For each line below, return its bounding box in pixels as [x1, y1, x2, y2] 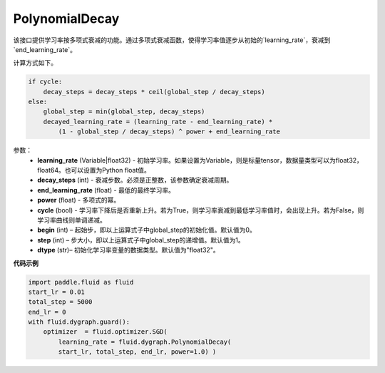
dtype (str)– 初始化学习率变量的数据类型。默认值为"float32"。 [37, 246, 220, 255]
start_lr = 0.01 [28, 287, 86, 296]
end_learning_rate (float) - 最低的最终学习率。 [37, 185, 175, 194]
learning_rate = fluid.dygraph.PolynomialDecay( [58, 337, 232, 346]
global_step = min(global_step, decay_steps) [43, 108, 205, 116]
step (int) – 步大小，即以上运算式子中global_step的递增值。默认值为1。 [37, 235, 245, 244]
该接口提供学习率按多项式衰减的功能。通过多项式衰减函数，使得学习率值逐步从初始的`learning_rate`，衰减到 [13, 36, 331, 44]
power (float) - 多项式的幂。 [37, 196, 120, 205]
